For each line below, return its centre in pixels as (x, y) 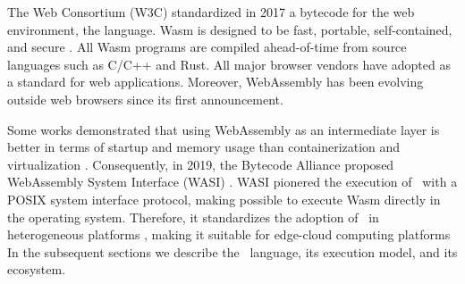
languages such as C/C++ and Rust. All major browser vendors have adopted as (229, 64)
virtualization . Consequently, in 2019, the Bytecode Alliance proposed (201, 164)
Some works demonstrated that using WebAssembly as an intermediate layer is (224, 129)
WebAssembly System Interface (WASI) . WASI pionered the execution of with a (232, 182)
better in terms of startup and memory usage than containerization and (204, 147)
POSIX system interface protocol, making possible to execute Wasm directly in (224, 199)
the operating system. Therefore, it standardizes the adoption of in (193, 217)
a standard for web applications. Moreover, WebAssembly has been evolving (216, 82)
